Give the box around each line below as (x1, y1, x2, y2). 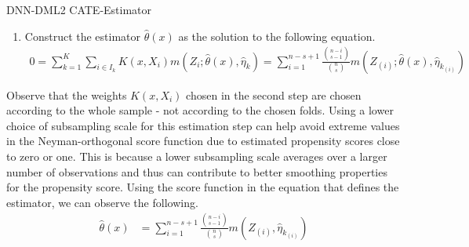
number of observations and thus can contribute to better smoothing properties (6, 163, 387, 180)
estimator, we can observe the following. (6, 194, 198, 210)
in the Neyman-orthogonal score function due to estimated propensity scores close (6, 133, 400, 149)
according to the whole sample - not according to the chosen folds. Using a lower (6, 102, 394, 118)
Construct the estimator (24, 27, 141, 44)
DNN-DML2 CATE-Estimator (6, 2, 152, 17)
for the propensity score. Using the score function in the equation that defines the (6, 179, 399, 195)
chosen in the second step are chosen (186, 86, 362, 103)
